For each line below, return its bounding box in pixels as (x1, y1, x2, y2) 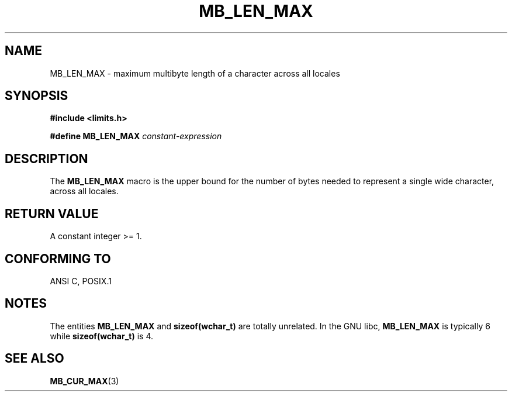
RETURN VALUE (5, 206, 99, 221)
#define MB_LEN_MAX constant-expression (50, 131, 222, 142)
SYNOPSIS (5, 88, 68, 104)
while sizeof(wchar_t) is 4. (50, 330, 153, 341)
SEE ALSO (5, 351, 64, 366)
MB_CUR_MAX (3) (50, 376, 119, 386)
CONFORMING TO (5, 251, 111, 266)
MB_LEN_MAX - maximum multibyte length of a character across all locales (50, 68, 340, 78)
